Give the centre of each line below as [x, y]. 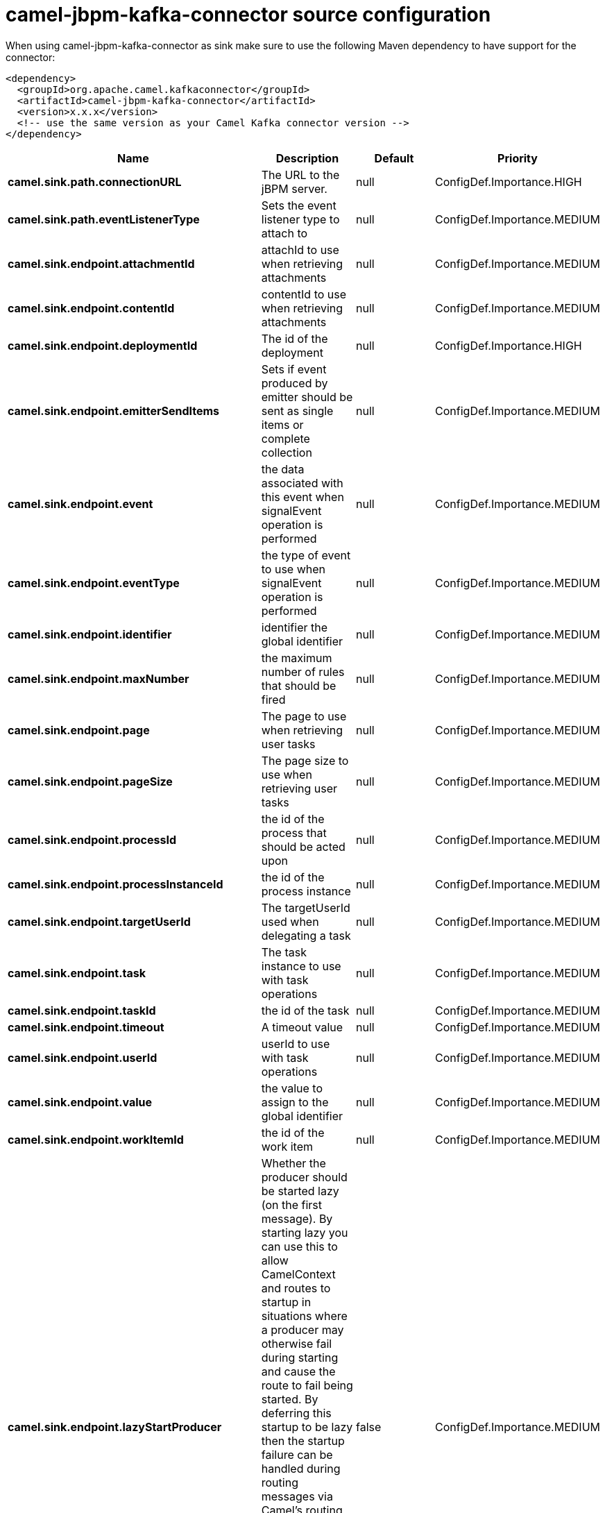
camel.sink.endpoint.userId [83, 1057]
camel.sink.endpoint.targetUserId [99, 921]
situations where [304, 1316]
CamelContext [298, 1274]
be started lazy [300, 1191]
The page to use [304, 716]
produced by [295, 383]
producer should [304, 1177]
